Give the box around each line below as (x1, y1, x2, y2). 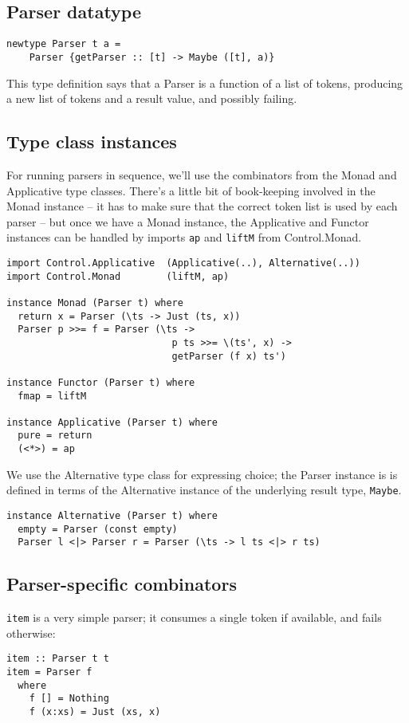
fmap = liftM (18, 390, 87, 402)
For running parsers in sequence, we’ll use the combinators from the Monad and (6, 166, 397, 183)
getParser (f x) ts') (171, 350, 286, 362)
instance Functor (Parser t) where (6, 376, 195, 388)
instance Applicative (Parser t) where (6, 416, 218, 428)
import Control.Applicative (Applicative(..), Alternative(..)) (6, 257, 360, 269)
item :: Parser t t (6, 653, 109, 665)
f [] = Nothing (29, 693, 109, 705)
